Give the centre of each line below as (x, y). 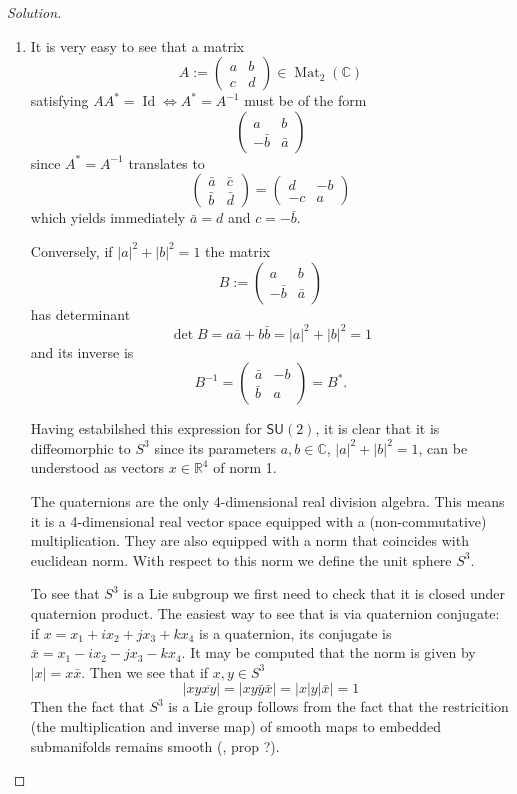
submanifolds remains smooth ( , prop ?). (155, 745)
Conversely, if (71, 250)
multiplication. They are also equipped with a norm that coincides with (249, 540)
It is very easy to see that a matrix (137, 45)
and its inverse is (82, 351)
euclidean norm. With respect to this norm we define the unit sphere (241, 559)
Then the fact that (87, 706)
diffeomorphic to (80, 447)
